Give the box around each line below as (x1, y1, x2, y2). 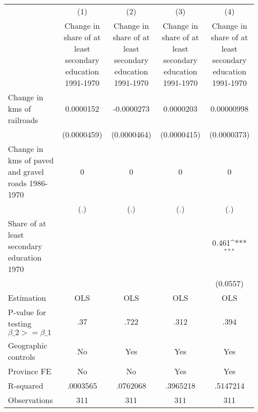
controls (8, 351, 35, 362)
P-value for (8, 306, 46, 318)
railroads (8, 114, 38, 126)
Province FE (8, 365, 52, 377)
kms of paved (8, 154, 54, 166)
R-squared (8, 380, 44, 391)
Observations (8, 394, 53, 406)
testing (8, 318, 32, 329)
